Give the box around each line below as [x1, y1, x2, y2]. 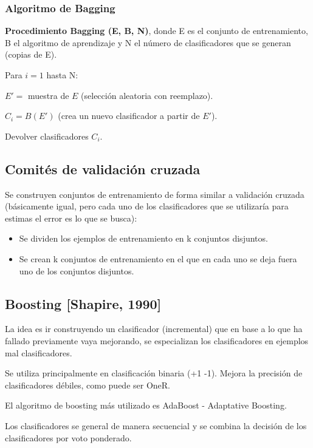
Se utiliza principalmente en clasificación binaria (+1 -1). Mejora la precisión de [5, 367, 303, 379]
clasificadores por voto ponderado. [5, 431, 132, 444]
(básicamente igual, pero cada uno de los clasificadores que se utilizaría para [5, 200, 289, 212]
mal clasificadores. [5, 346, 72, 359]
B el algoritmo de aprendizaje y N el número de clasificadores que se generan [5, 36, 291, 49]
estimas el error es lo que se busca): [5, 211, 137, 224]
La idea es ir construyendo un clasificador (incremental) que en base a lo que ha [5, 322, 303, 335]
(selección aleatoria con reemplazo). [81, 89, 213, 101]
